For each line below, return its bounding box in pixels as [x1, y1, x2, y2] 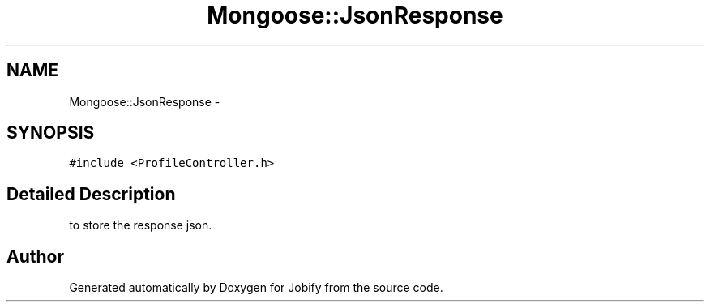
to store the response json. [69, 218, 212, 233]
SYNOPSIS [6, 122, 95, 143]
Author [6, 246, 64, 267]
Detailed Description [6, 183, 176, 204]
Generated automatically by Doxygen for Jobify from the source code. [69, 280, 443, 295]
